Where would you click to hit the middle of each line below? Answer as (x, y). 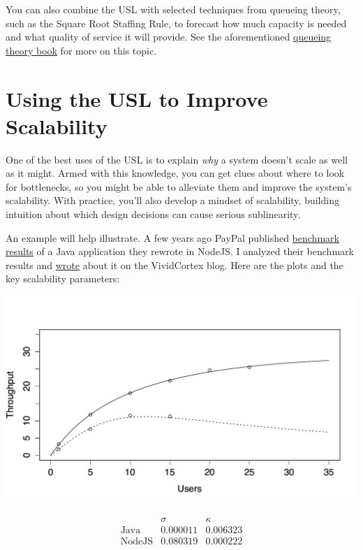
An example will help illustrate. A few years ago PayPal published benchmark (172, 237)
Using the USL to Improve (137, 98)
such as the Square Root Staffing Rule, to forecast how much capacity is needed (176, 23)
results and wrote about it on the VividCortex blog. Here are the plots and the (175, 265)
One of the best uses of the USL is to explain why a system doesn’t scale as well (177, 159)
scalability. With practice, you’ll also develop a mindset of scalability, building (172, 200)
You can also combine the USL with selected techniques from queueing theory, (173, 9)
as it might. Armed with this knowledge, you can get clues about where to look (175, 173)
